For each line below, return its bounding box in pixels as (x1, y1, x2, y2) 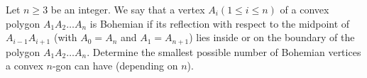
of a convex (280, 2, 329, 16)
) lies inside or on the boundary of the (189, 30, 355, 45)
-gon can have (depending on (52, 58, 178, 73)
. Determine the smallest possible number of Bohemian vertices (87, 44, 361, 59)
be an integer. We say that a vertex (50, 2, 205, 16)
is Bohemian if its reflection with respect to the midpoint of (89, 16, 350, 30)
